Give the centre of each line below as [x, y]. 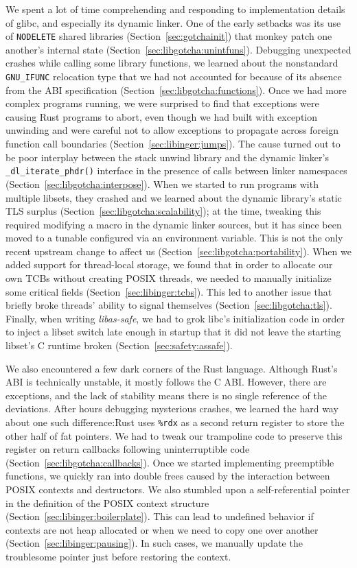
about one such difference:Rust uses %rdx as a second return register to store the [175, 422]
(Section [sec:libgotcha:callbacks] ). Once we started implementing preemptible [170, 462]
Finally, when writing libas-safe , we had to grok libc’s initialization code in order [175, 318]
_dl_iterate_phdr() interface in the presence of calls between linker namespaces [176, 170]
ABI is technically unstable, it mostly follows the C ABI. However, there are [166, 382]
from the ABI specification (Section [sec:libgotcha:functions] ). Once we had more [176, 90]
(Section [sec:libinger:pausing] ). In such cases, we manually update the [154, 543]
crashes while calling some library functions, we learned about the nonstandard [172, 63]
